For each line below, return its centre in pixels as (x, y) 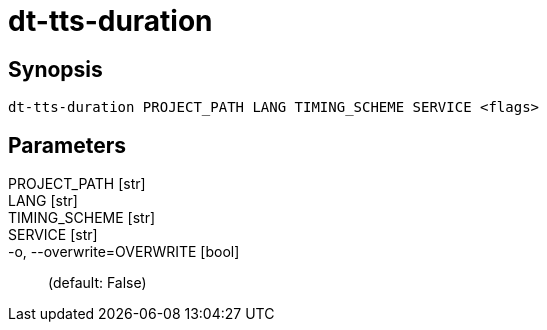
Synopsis (55, 69)
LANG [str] (43, 201)
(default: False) (97, 283)
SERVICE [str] (53, 235)
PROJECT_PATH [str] (77, 184)
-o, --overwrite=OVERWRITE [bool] (124, 252)
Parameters (67, 145)
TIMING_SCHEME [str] (82, 218)
